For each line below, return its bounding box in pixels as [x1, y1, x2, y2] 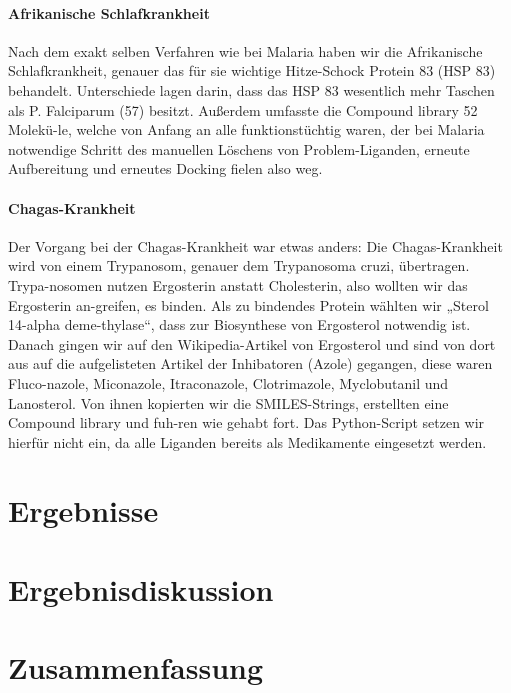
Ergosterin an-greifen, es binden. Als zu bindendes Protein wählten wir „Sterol [8, 294, 489, 315]
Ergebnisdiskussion [8, 568, 274, 609]
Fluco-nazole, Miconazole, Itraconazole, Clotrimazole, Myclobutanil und [8, 372, 449, 393]
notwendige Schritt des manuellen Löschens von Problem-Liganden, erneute [8, 138, 470, 159]
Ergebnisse [8, 490, 159, 531]
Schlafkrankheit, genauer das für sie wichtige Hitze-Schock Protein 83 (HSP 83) [8, 60, 496, 81]
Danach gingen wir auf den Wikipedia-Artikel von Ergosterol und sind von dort [8, 333, 496, 354]
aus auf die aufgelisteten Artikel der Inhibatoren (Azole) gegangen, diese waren [8, 353, 493, 374]
